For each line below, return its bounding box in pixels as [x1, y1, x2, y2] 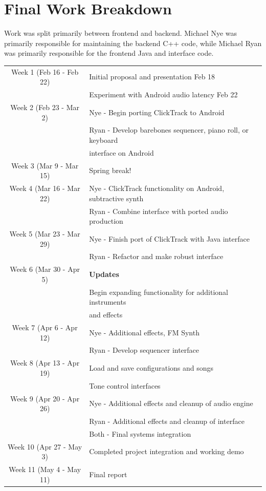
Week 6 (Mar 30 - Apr [10, 264, 80, 274]
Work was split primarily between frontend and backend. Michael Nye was [4, 28, 237, 38]
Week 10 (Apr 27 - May [8, 441, 82, 452]
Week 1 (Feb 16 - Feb [11, 66, 79, 77]
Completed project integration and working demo [89, 446, 244, 457]
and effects [89, 309, 123, 320]
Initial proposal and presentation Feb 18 [89, 71, 215, 82]
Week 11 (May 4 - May [9, 464, 81, 475]
